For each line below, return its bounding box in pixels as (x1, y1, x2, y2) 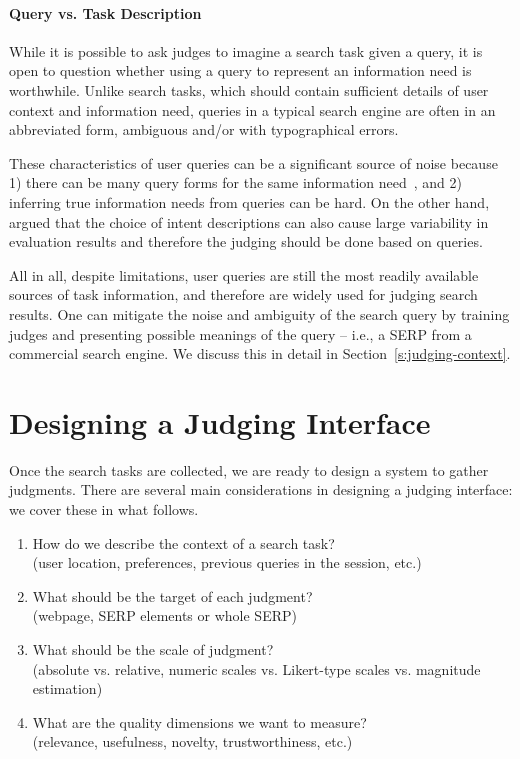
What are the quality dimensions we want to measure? (32, 711, 367, 732)
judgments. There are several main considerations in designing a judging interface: (9, 479, 513, 500)
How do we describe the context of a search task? (32, 532, 335, 553)
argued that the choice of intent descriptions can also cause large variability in (9, 211, 489, 232)
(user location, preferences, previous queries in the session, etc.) (32, 552, 422, 573)
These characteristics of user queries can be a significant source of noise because (9, 152, 498, 173)
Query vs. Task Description (9, 2, 202, 23)
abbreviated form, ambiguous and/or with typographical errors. (9, 119, 399, 140)
